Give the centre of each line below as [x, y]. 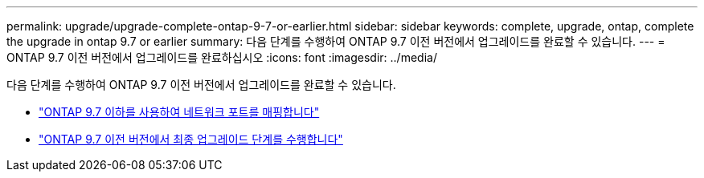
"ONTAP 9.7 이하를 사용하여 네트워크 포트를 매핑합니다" [179, 112]
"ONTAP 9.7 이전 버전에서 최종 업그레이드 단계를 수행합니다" [191, 139]
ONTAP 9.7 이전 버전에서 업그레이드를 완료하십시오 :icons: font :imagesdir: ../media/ [222, 57]
